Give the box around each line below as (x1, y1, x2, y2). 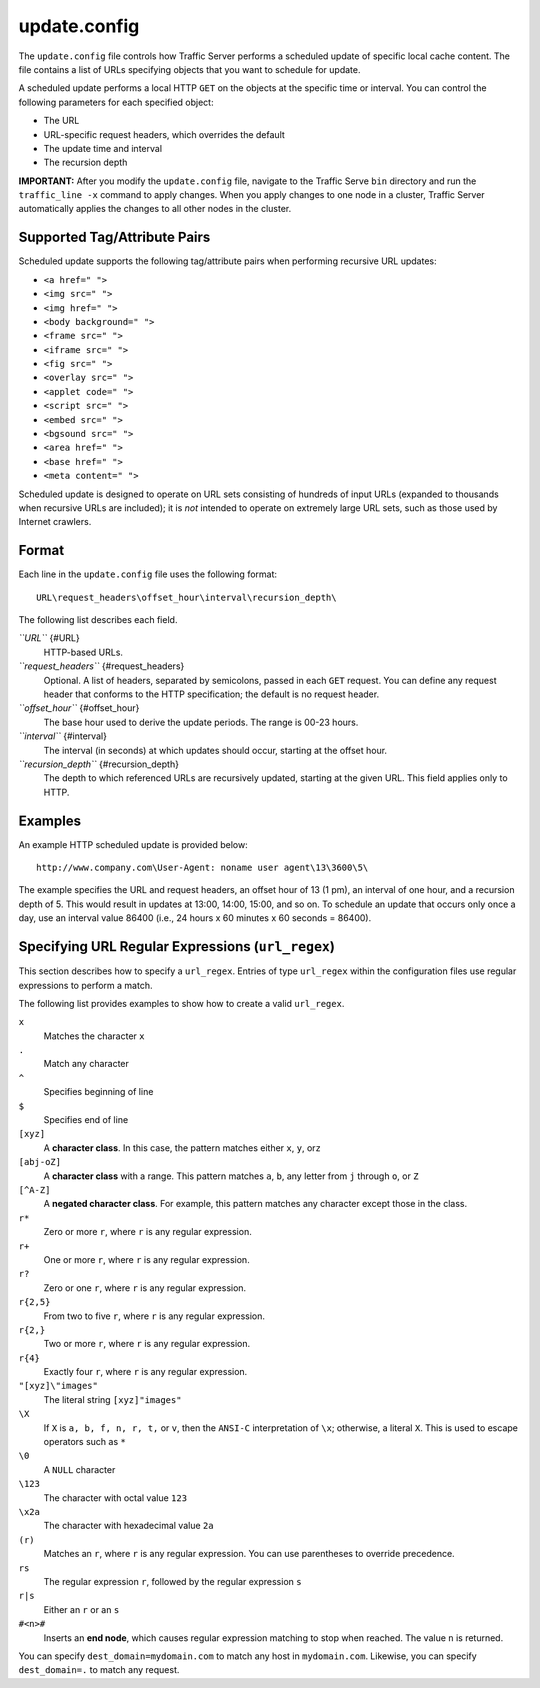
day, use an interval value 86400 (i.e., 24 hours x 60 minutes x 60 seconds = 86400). (18, 912, 372, 924)
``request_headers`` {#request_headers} (18, 660, 185, 672)
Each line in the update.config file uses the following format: (18, 568, 278, 580)
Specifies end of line (43, 1114, 129, 1126)
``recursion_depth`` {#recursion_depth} (18, 758, 180, 770)
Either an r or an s (43, 1603, 120, 1615)
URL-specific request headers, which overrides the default (43, 128, 285, 140)
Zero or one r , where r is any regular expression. (43, 1281, 247, 1294)
